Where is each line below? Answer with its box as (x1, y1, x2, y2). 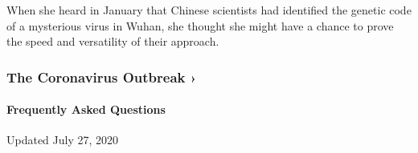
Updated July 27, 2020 (6, 131, 119, 148)
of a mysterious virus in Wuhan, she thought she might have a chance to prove (6, 17, 394, 34)
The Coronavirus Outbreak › (6, 66, 197, 87)
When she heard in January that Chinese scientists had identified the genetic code (6, 2, 412, 18)
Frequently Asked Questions (6, 101, 166, 118)
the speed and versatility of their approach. (6, 33, 219, 50)
